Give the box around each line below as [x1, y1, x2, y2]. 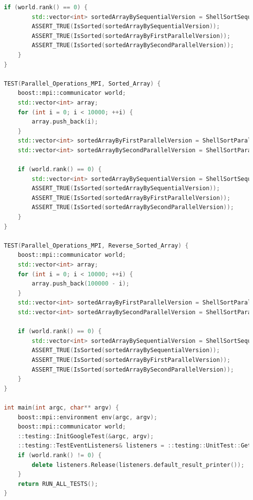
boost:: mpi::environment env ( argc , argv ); [18, 413, 158, 421]
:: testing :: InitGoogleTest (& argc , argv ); [18, 432, 154, 440]
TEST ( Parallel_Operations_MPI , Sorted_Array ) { [4, 80, 161, 87]
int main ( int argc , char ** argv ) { [4, 404, 119, 411]
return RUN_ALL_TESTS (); [18, 480, 98, 487]
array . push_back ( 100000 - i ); [32, 280, 129, 287]
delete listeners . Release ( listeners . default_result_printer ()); [32, 461, 245, 468]
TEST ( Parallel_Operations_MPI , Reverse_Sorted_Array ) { [4, 242, 189, 249]
